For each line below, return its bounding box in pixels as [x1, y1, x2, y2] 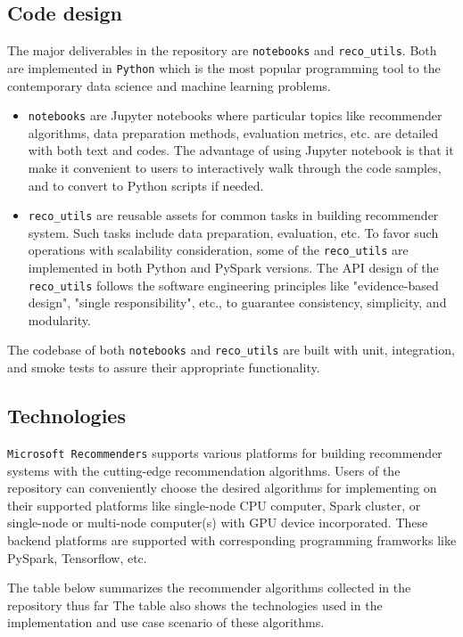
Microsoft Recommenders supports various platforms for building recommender [7, 443, 442, 461]
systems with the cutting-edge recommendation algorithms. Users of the [7, 461, 401, 479]
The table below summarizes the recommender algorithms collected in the [7, 578, 411, 597]
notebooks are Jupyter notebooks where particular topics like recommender [28, 106, 442, 125]
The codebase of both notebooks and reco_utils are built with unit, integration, [7, 340, 455, 359]
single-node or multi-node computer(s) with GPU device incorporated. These [7, 513, 428, 532]
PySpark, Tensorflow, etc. [7, 548, 147, 567]
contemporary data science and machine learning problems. [7, 76, 331, 94]
